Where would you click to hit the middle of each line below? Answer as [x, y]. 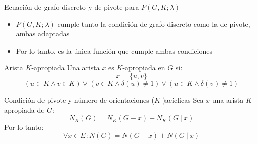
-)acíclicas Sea [182, 99]
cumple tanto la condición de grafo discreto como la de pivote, [154, 23]
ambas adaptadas [43, 34]
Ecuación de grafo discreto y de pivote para [72, 7]
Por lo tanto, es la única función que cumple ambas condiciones [114, 50]
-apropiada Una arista [66, 67]
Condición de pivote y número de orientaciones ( [79, 99]
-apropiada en [144, 67]
